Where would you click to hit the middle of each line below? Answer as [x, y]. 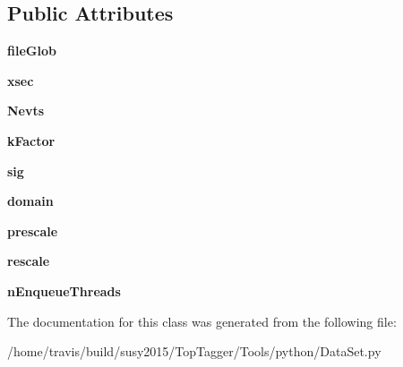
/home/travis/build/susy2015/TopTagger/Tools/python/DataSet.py [194, 351]
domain [30, 201]
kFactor [31, 140]
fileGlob [32, 51]
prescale [33, 230]
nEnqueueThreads [64, 290]
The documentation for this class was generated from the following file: [202, 321]
